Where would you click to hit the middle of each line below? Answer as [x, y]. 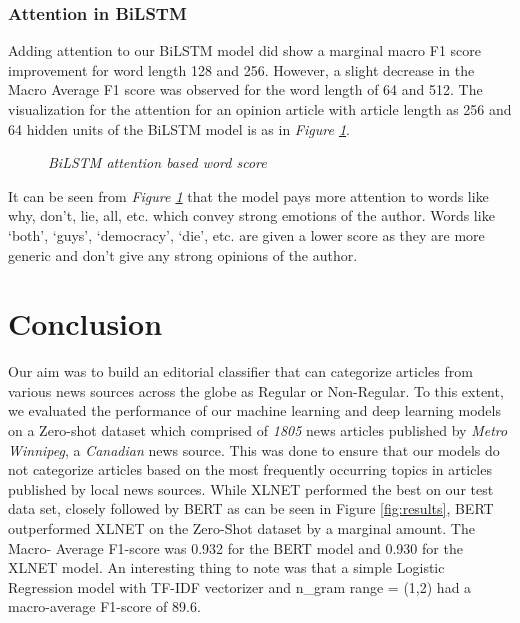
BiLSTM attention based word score [157, 162]
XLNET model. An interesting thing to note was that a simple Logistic [226, 567]
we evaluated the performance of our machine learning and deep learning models [254, 410]
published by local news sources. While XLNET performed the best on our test [251, 488]
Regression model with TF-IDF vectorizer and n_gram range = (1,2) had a [240, 586]
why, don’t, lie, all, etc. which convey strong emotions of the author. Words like [251, 215]
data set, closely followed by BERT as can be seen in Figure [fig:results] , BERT [251, 508]
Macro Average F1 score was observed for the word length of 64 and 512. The [245, 89]
